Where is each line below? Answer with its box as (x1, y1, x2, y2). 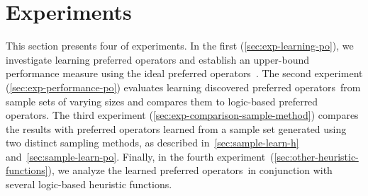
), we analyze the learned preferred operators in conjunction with (48, 163, 333, 178)
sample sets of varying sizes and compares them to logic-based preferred (6, 93, 318, 108)
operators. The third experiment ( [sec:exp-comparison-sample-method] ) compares (6, 108, 359, 122)
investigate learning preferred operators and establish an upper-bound (6, 52, 310, 67)
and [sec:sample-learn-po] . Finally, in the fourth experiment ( (6, 149, 274, 163)
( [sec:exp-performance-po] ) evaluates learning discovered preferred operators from (6, 79, 361, 94)
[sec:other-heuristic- (274, 149, 359, 163)
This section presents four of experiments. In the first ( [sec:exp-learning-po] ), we (6, 38, 354, 53)
